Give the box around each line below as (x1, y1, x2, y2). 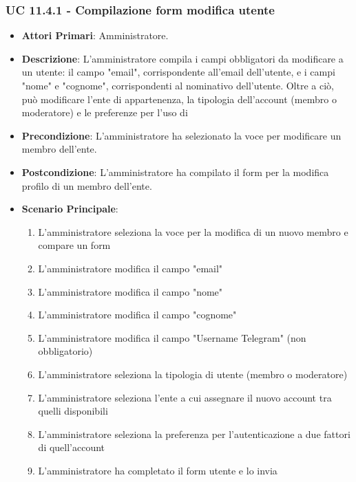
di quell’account (38, 440, 105, 454)
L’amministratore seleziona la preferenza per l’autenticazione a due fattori (38, 426, 350, 441)
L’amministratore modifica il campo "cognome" (38, 307, 237, 322)
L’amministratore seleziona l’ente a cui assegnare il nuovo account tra (38, 390, 332, 404)
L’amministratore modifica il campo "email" (38, 261, 223, 275)
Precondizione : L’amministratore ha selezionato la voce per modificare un (21, 128, 342, 142)
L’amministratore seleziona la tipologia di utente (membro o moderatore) (38, 366, 348, 381)
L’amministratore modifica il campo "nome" (38, 284, 223, 298)
